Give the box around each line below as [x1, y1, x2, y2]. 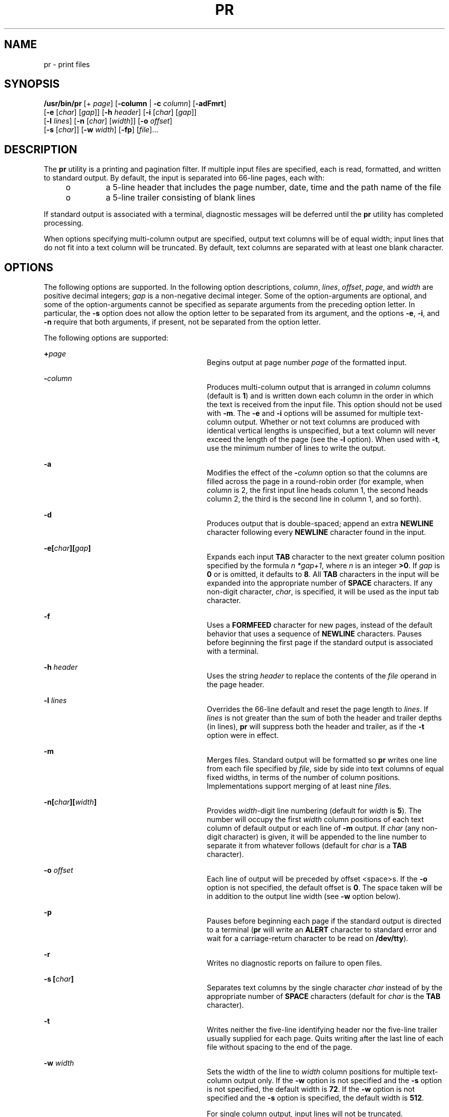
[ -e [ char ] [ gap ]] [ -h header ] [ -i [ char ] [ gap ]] [44, 108, 197, 117]
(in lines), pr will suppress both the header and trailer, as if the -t [207, 722, 424, 731]
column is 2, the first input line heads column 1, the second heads [207, 486, 428, 495]
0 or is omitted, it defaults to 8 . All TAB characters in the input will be [207, 570, 439, 579]
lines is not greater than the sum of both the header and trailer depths [207, 713, 442, 723]
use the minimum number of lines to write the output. [207, 444, 386, 453]
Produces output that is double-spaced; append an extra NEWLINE [207, 519, 434, 528]
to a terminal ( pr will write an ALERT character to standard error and [207, 925, 437, 934]
